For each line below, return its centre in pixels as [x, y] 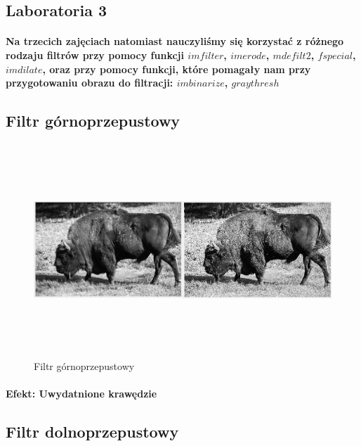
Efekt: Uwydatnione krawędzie [81, 394]
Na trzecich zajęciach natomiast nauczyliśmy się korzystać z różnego [175, 41]
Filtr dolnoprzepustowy [92, 432]
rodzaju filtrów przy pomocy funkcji [95, 55]
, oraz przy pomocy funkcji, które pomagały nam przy [177, 69]
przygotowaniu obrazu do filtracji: [90, 83]
